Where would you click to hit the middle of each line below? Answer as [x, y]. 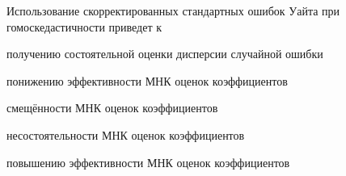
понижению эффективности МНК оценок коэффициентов [147, 80]
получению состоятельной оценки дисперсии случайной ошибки [165, 54]
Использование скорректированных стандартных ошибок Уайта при [173, 10]
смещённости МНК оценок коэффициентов [112, 108]
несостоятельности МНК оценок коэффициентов [126, 134]
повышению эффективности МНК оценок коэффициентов [148, 162]
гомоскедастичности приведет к [84, 26]
